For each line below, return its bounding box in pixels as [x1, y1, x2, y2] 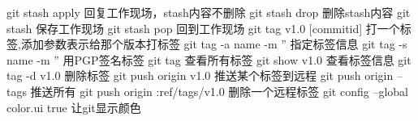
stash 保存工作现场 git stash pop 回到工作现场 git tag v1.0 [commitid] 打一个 [6, 19, 400, 36]
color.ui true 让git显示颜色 [6, 98, 141, 115]
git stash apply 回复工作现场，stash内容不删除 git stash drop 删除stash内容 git [6, 4, 411, 20]
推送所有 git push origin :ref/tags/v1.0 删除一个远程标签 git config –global [30, 82, 408, 99]
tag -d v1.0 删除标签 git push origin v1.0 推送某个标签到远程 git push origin [6, 67, 394, 84]
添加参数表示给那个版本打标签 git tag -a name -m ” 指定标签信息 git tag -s [20, 35, 407, 52]
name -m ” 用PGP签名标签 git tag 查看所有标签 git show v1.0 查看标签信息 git [6, 51, 412, 68]
